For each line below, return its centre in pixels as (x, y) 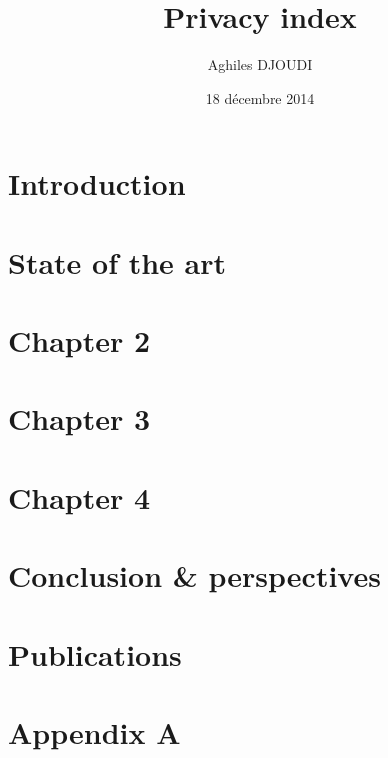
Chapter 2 (79, 340)
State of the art (117, 261)
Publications (95, 653)
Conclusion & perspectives (194, 575)
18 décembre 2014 (260, 97)
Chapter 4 (79, 496)
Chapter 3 (79, 418)
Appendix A (94, 731)
